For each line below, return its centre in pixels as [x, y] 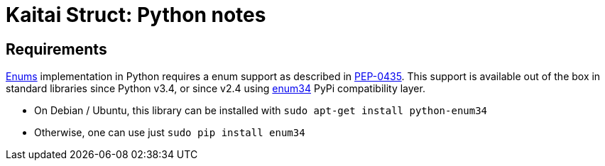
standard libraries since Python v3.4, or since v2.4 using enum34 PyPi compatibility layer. [216, 89]
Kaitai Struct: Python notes [136, 15]
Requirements [56, 49]
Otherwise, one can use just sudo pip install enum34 [170, 133]
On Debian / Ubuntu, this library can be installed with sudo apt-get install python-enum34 [261, 111]
